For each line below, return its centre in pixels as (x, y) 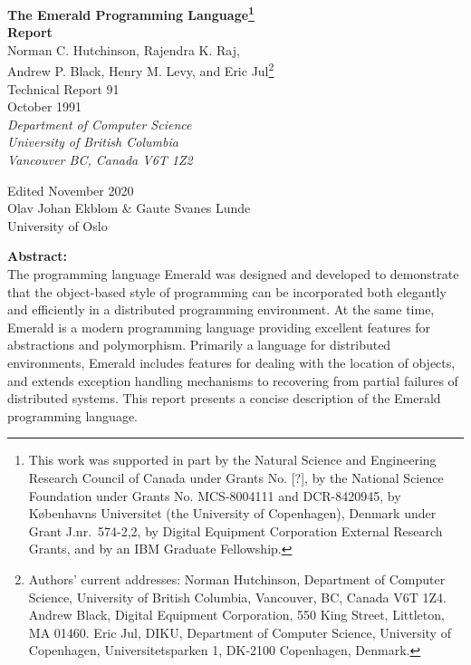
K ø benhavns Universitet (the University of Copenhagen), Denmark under (232, 513)
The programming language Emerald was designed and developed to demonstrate (233, 274)
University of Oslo (58, 225)
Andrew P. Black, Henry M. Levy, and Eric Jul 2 (141, 70)
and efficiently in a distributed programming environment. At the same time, (221, 309)
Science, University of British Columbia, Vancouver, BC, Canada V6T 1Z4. (237, 597)
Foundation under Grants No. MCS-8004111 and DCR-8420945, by (215, 495)
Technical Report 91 (63, 88)
